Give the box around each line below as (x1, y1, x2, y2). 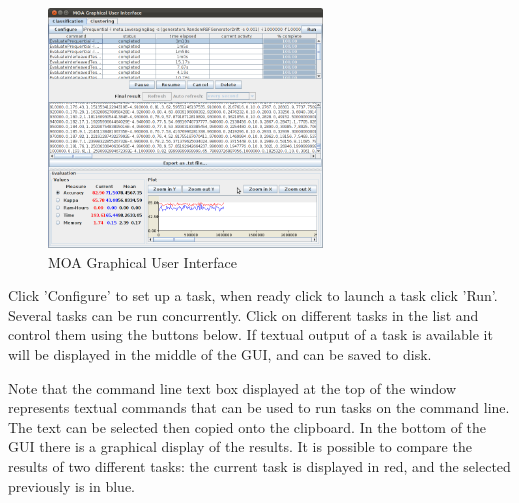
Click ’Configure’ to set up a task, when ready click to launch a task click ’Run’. (8, 285, 498, 306)
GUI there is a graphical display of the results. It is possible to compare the (8, 436, 472, 457)
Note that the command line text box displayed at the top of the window (8, 377, 457, 398)
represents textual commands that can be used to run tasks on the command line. (8, 397, 510, 418)
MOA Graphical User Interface (48, 251, 237, 272)
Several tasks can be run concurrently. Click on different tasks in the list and (8, 304, 479, 325)
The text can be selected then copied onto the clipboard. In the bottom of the (8, 416, 487, 437)
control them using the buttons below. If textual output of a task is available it (8, 324, 493, 345)
